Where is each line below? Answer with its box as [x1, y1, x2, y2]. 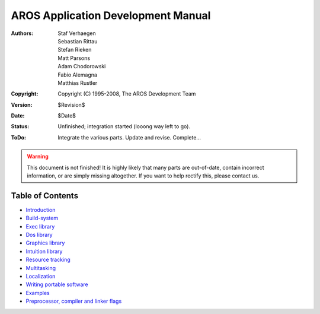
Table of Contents [11, 191, 79, 201]
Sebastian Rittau [57, 37, 98, 45]
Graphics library [25, 239, 65, 246]
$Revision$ [57, 101, 85, 108]
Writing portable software [25, 281, 88, 288]
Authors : [11, 30, 34, 37]
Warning [27, 153, 49, 160]
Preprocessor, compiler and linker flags [25, 297, 122, 305]
